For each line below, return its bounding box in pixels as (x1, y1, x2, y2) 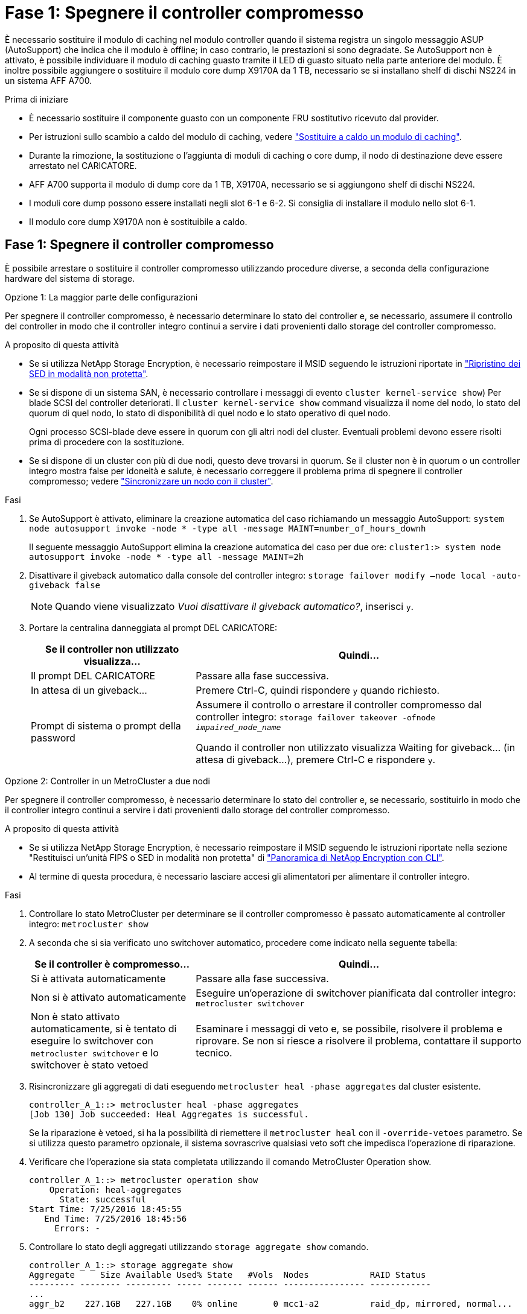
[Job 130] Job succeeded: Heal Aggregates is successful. (29, 1109, 309, 1119)
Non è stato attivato (31, 1010, 120, 1023)
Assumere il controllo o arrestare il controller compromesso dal (196, 698, 482, 711)
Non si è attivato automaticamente (31, 991, 187, 1004)
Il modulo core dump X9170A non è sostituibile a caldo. (29, 216, 248, 227)
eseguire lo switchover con (31, 1034, 153, 1047)
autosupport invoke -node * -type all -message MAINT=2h (29, 551, 304, 562)
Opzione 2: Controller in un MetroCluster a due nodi (5, 775, 210, 786)
